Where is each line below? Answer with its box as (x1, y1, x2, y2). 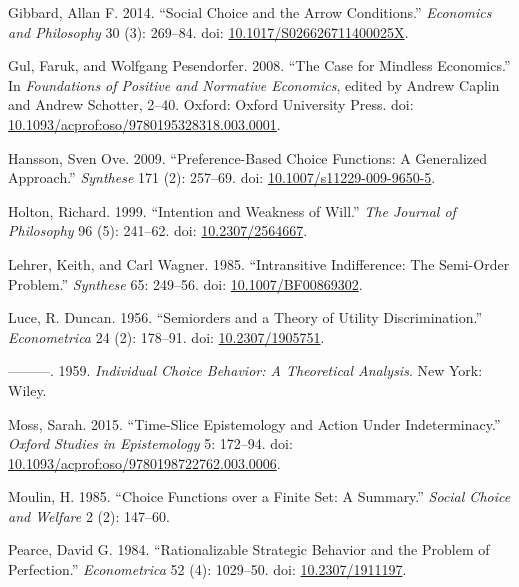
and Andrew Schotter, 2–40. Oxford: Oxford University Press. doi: (8, 94, 414, 115)
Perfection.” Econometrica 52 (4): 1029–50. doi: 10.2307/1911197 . (8, 559, 407, 580)
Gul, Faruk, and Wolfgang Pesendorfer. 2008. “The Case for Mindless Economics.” (8, 55, 511, 76)
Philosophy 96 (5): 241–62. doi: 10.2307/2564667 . (8, 220, 308, 241)
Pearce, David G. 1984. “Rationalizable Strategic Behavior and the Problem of (8, 539, 490, 560)
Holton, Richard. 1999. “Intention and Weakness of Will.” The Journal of (8, 200, 456, 221)
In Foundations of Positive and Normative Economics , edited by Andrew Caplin (8, 74, 500, 95)
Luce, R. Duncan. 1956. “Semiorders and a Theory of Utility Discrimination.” (8, 307, 482, 328)
